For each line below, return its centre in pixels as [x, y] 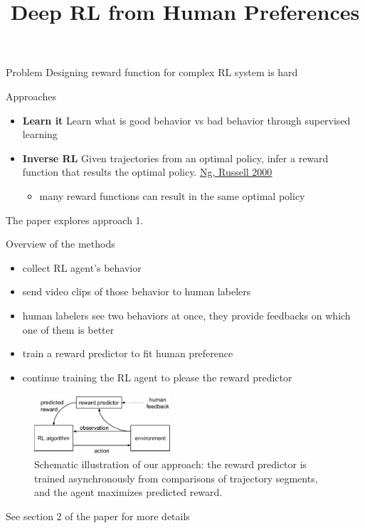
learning [40, 134]
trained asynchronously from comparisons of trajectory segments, [176, 478]
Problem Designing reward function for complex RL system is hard [152, 72]
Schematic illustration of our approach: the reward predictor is [171, 464]
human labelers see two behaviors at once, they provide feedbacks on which [186, 315]
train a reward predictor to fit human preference [128, 353]
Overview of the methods [60, 244]
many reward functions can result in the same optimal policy [172, 195]
